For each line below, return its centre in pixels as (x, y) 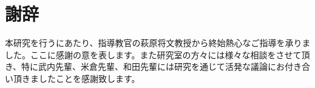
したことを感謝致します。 (89, 78)
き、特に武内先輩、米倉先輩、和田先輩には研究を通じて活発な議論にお (145, 66)
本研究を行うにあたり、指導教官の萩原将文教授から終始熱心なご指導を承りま (158, 43)
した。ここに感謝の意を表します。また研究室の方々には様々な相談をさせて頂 (157, 54)
